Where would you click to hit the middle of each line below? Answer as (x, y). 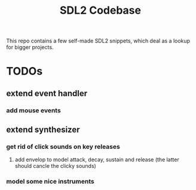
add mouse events (33, 110)
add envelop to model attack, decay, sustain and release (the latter (97, 160)
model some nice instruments (50, 182)
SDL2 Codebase (100, 10)
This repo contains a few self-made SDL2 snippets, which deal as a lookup (98, 41)
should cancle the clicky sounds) (56, 166)
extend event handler (47, 93)
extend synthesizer (43, 130)
